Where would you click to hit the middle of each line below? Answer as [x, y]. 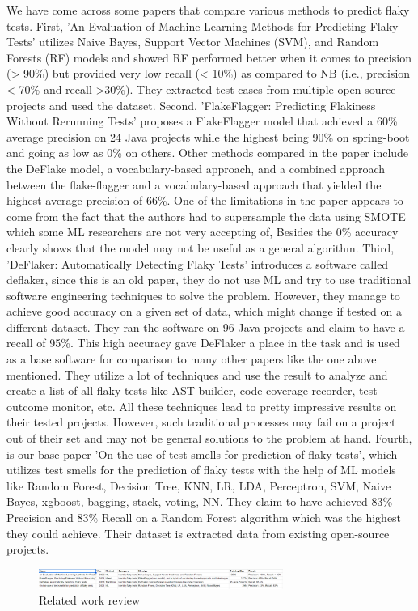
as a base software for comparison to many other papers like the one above [192, 359]
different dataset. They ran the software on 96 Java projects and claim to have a [206, 327]
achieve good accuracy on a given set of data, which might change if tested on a [204, 311]
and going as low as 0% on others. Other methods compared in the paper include [208, 153]
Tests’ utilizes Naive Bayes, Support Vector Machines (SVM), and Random [193, 42]
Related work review [90, 600]
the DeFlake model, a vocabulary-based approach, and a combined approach [196, 168]
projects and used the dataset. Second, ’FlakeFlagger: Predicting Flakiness [191, 105]
